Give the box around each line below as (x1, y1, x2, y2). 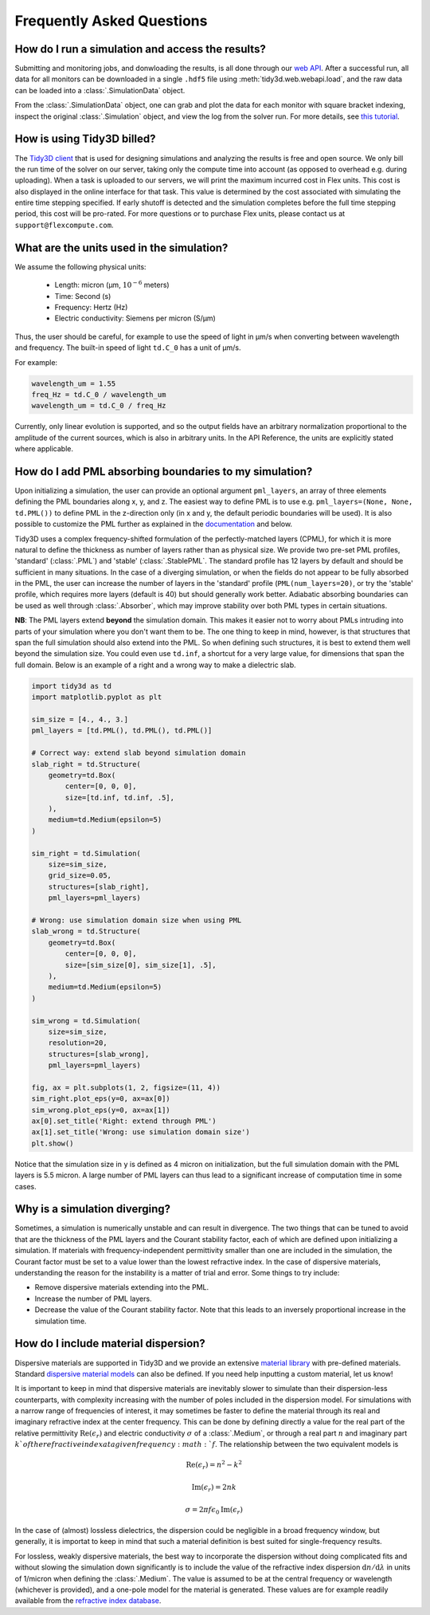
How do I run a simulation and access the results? (14, 42, 266, 56)
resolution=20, (48, 1039, 107, 1047)
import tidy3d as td (31, 682, 111, 690)
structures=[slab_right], (48, 882, 150, 891)
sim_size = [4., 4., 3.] (31, 714, 129, 724)
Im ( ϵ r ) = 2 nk (191, 1483, 236, 1494)
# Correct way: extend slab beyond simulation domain (31, 749, 246, 757)
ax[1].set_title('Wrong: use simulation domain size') (31, 1128, 250, 1137)
